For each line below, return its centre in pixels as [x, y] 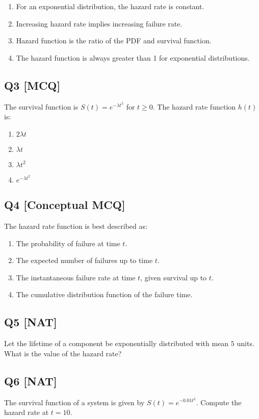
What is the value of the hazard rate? [63, 353]
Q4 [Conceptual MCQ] [65, 205]
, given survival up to [174, 277]
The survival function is [41, 106]
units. [245, 343]
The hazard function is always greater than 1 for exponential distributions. [133, 57]
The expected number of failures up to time [84, 260]
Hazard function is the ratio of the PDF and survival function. [114, 41]
